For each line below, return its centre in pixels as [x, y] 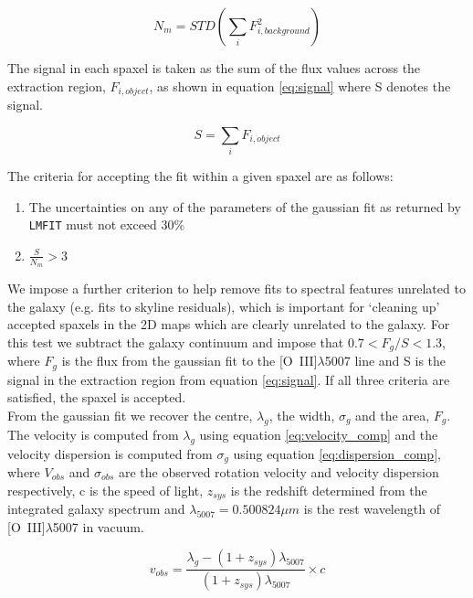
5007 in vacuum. [98, 526]
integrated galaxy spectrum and [96, 509]
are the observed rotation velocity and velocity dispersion [279, 471]
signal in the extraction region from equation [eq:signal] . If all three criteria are [229, 379]
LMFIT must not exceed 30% [107, 224]
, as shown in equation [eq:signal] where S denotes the [300, 85]
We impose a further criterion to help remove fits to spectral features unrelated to [236, 288]
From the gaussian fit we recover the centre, [130, 415]
